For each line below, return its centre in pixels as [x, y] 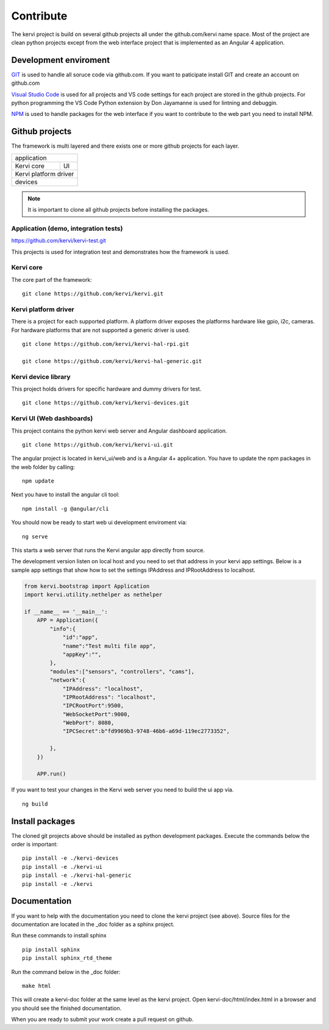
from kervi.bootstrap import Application [87, 586]
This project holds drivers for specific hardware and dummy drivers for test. [106, 389]
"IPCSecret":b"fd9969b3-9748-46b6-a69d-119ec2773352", [146, 731]
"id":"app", [80, 637]
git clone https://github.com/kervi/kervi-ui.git [98, 445]
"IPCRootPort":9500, [93, 706]
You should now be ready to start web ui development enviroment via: [99, 522]
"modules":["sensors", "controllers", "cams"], [122, 672]
